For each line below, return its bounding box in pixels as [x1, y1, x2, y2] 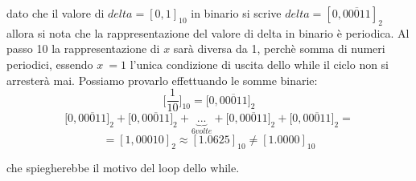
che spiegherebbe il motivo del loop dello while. [6, 159, 240, 175]
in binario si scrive [191, 5, 282, 21]
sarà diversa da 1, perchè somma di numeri [173, 40, 385, 57]
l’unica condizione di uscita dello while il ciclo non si [130, 55, 389, 72]
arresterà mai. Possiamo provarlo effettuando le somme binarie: [6, 71, 318, 88]
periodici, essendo [6, 55, 93, 72]
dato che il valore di [6, 5, 105, 21]
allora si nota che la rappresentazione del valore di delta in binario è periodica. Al [6, 24, 410, 41]
